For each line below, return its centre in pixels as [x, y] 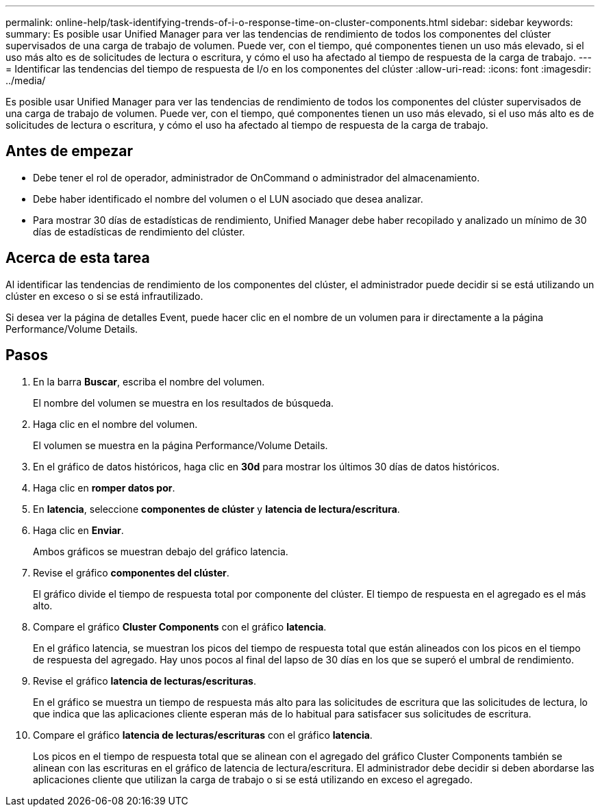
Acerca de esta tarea [78, 258]
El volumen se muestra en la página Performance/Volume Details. [180, 445]
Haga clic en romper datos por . [104, 487]
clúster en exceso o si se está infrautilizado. [104, 296]
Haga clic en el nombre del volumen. [115, 424]
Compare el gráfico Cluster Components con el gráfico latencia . [180, 626]
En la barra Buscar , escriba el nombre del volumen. [149, 381]
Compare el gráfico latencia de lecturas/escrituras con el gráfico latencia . [203, 735]
